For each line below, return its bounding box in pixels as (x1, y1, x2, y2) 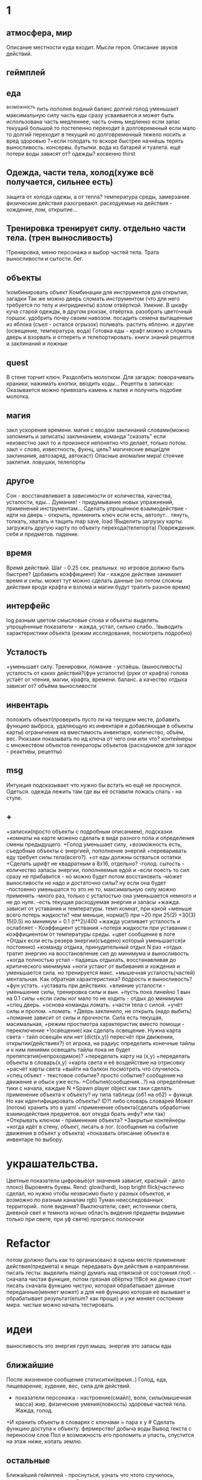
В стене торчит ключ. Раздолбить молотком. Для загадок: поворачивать (6, 374, 195, 381)
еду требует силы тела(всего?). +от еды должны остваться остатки (6, 853, 181, 860)
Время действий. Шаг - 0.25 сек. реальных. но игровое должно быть (6, 564, 185, 571)
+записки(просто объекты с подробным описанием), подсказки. (6, 828, 174, 835)
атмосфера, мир (6, 28, 72, 38)
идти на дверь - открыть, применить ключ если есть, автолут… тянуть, (6, 511, 190, 518)
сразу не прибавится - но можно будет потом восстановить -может (6, 873, 183, 880)
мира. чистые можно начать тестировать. (6, 1301, 115, 1309)
